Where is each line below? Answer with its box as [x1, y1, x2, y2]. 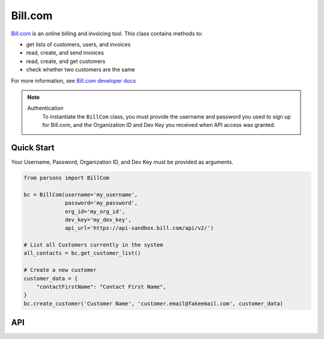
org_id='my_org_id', [65, 208, 125, 215]
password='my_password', [65, 199, 138, 207]
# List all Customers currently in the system [23, 241, 163, 249]
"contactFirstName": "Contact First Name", [36, 283, 166, 290]
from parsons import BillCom [23, 174, 110, 181]
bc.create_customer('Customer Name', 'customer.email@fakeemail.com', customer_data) [23, 300, 283, 307]
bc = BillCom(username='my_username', [23, 191, 138, 198]
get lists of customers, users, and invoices [26, 41, 131, 48]
